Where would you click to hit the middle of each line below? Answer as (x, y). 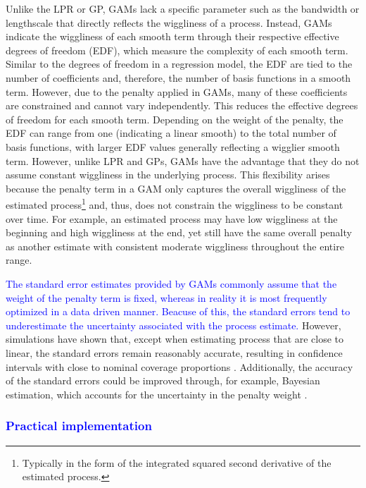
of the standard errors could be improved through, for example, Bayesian (163, 380)
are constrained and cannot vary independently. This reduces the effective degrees (182, 105)
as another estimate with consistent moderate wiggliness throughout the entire (175, 246)
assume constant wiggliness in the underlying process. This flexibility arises (168, 175)
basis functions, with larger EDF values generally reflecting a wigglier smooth (173, 146)
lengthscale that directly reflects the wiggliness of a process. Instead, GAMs (169, 22)
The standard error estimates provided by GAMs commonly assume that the (171, 283)
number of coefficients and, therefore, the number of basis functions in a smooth (178, 77)
